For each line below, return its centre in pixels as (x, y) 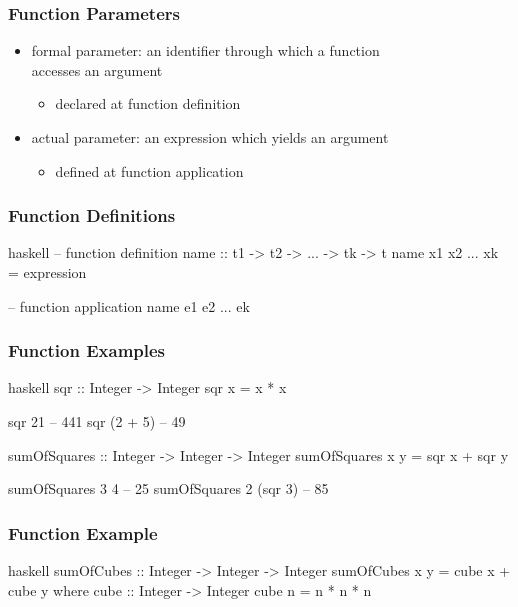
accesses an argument (97, 69)
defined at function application (149, 170)
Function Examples (87, 350)
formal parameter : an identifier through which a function (205, 50)
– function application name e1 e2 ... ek (129, 305)
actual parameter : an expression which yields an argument (210, 137)
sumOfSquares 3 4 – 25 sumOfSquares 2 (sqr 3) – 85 (168, 488)
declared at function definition (148, 103)
